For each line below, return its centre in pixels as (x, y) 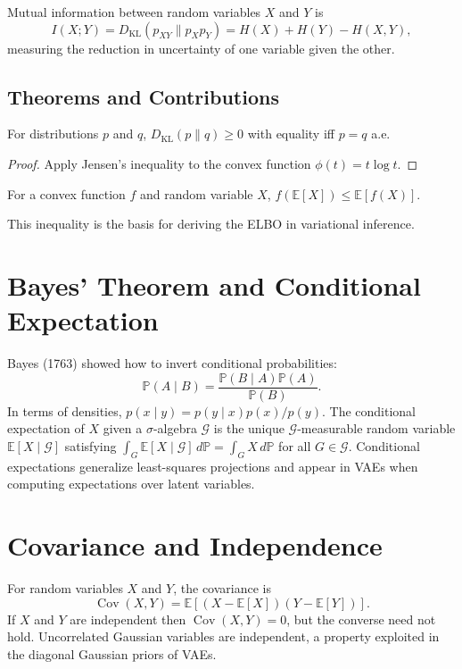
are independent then (128, 619)
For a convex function (66, 193)
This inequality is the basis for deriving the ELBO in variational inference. (211, 224)
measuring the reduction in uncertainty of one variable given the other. (201, 48)
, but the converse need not (361, 619)
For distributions (53, 134)
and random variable (197, 193)
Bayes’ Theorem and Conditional (214, 284)
